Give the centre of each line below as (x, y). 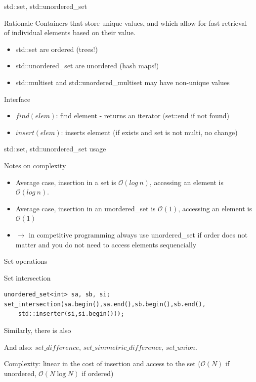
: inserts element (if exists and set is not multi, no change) (149, 132)
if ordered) (98, 373)
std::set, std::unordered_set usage (55, 149)
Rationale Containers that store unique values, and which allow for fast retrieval (126, 23)
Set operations (26, 261)
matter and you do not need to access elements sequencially (106, 244)
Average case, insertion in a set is (66, 182)
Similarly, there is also (38, 330)
